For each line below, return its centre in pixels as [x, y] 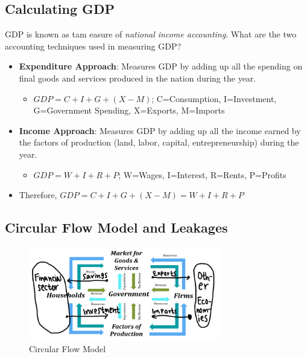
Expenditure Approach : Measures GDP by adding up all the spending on [161, 66]
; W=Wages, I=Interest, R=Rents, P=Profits [202, 174]
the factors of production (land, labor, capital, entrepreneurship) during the [159, 142]
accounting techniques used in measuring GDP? [93, 46]
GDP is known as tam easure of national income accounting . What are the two [151, 34]
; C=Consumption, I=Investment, [214, 98]
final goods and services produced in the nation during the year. [138, 78]
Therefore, [38, 195]
